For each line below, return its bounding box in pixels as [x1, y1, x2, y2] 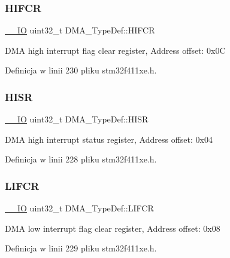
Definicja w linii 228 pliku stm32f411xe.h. [5, 153, 157, 165]
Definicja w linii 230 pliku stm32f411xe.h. [5, 64, 157, 76]
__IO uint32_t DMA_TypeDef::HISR [5, 113, 149, 125]
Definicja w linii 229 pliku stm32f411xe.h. [5, 242, 157, 254]
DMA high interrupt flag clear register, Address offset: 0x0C [5, 44, 226, 56]
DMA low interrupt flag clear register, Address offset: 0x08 [5, 222, 220, 234]
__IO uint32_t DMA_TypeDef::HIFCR [5, 24, 155, 36]
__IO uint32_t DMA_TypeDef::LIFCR [5, 202, 154, 214]
